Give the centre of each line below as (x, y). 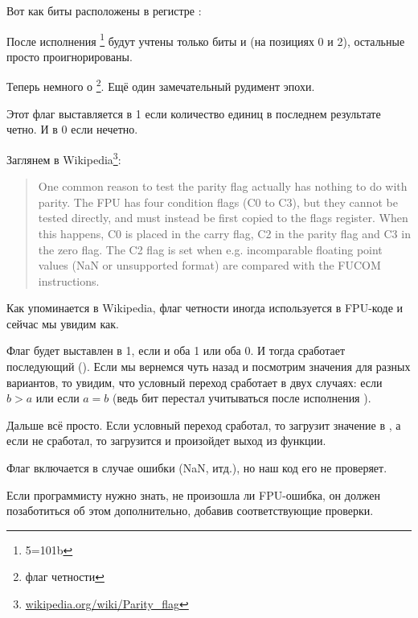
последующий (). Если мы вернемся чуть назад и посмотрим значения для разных (209, 367)
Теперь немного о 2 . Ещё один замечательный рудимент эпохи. (161, 85)
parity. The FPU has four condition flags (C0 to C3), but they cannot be (218, 202)
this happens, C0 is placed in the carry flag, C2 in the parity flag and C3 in (224, 233)
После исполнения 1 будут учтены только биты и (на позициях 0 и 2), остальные (206, 39)
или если (57, 398)
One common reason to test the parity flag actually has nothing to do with (223, 186)
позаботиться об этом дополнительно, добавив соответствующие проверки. (190, 511)
